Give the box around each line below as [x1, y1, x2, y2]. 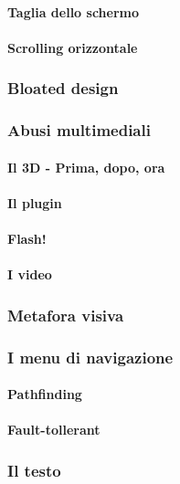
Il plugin [7, 193, 62, 212]
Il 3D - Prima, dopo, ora [7, 157, 165, 176]
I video [7, 265, 52, 284]
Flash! [7, 229, 47, 248]
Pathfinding [7, 384, 82, 404]
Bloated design [7, 77, 119, 100]
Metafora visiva [7, 303, 124, 326]
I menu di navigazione [7, 345, 174, 368]
